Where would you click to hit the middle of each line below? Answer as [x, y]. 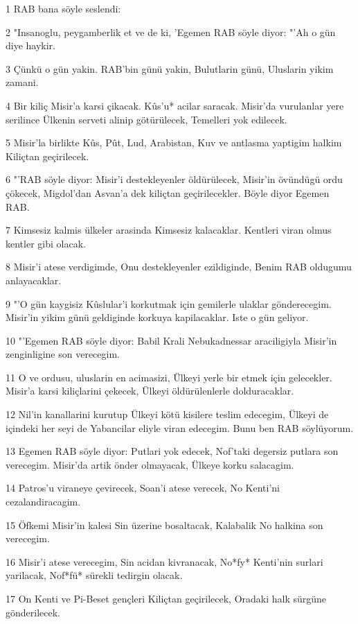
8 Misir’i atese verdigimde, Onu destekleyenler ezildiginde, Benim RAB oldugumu [179, 267]
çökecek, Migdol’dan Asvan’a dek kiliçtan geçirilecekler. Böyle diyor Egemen [168, 192]
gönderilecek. [33, 612]
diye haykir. [31, 45]
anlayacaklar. [34, 280]
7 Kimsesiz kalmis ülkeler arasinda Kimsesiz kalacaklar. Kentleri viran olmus [169, 230]
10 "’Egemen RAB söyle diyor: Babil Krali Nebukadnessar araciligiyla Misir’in [171, 340]
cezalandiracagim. [43, 502]
